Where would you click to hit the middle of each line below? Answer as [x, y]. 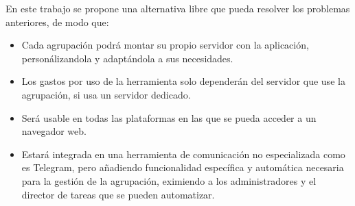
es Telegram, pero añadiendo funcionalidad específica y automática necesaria [183, 167]
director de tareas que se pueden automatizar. [118, 194]
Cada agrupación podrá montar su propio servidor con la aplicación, [165, 45]
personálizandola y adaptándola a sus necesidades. [127, 58]
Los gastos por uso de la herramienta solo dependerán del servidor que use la [183, 81]
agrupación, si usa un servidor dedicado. [106, 94]
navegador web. [54, 131]
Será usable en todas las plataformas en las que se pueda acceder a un [169, 117]
